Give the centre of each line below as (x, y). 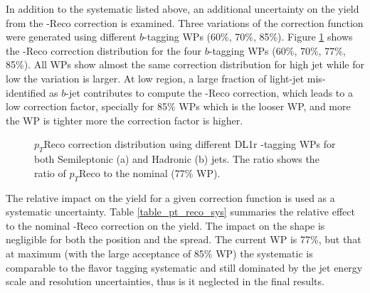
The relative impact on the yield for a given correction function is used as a (170, 197)
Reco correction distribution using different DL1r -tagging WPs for (190, 144)
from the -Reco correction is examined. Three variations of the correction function (185, 22)
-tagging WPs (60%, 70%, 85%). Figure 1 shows (248, 37)
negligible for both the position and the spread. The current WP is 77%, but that (184, 239)
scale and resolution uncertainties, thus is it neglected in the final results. (165, 281)
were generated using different (71, 37)
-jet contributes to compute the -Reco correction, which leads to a (209, 92)
